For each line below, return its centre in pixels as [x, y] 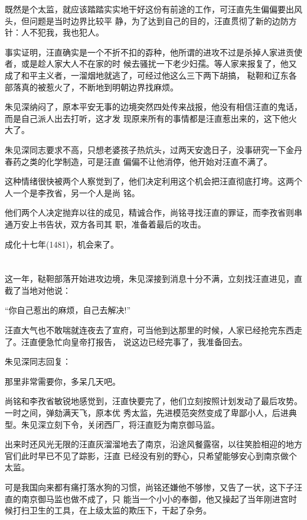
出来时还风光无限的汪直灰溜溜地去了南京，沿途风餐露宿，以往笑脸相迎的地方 [153, 444]
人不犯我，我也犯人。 [62, 32]
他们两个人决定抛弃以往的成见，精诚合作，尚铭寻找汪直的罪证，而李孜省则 [149, 212]
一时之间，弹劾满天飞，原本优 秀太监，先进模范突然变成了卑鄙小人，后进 [147, 413]
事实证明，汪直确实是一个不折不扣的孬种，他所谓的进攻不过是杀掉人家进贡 [149, 52]
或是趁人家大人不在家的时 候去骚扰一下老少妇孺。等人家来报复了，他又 [159, 64]
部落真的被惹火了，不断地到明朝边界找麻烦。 [92, 87]
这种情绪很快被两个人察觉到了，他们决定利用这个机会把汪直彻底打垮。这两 [149, 181]
